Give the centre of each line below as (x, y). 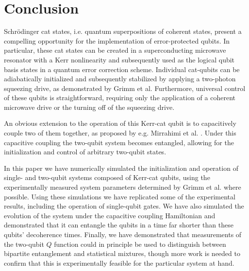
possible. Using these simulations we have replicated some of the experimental (120, 196)
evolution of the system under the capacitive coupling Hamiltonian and (110, 215)
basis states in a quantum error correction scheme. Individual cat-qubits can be (122, 69)
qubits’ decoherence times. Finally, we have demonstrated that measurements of (123, 234)
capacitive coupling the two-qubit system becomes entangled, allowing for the (119, 142)
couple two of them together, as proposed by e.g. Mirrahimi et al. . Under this (120, 133)
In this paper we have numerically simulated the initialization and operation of (121, 168)
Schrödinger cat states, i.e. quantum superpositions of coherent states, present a (123, 31)
